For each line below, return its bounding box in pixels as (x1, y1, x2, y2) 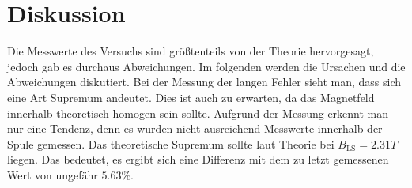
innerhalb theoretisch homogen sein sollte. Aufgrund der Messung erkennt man (7, 104, 389, 121)
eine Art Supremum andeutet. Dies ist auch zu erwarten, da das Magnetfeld (7, 88, 375, 105)
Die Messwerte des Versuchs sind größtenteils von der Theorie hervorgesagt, (7, 43, 374, 59)
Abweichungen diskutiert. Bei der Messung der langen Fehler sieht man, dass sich (7, 73, 402, 90)
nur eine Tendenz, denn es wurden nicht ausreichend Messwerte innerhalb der (7, 120, 383, 137)
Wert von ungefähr (7, 166, 98, 182)
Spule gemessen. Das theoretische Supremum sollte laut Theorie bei (7, 135, 335, 152)
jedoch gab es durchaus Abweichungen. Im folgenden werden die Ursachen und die (7, 58, 406, 74)
